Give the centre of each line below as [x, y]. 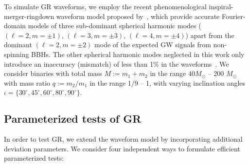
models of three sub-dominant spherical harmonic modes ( [115, 26]
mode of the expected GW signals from [153, 45]
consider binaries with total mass [53, 73]
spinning [17, 54]
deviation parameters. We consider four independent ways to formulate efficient [122, 148]
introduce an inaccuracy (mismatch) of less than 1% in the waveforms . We [116, 64]
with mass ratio [27, 83]
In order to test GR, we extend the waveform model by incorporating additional [123, 139]
